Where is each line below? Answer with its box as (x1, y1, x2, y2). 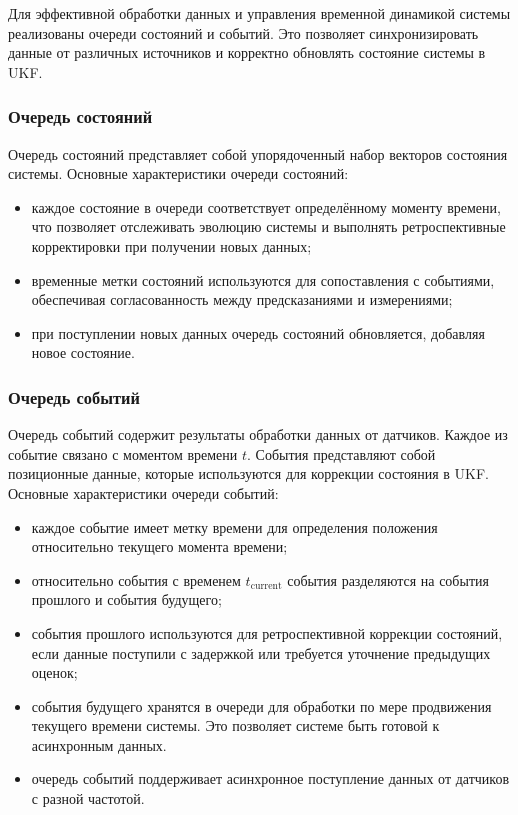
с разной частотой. (31, 788, 145, 809)
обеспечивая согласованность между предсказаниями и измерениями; (31, 289, 453, 310)
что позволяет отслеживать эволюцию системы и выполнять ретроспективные (31, 216, 506, 237)
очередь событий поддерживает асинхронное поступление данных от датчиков (31, 768, 510, 789)
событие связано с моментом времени (8, 443, 238, 464)
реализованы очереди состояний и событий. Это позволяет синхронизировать (8, 22, 479, 43)
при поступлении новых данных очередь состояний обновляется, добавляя (31, 322, 485, 343)
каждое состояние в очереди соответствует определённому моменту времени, (31, 196, 501, 217)
